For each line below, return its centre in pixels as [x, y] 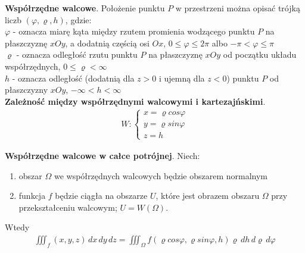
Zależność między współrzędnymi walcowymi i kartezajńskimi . [135, 101]
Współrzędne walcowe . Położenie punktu [85, 8]
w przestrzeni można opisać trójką [238, 8]
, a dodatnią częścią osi [107, 43]
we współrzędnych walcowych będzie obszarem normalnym [161, 175]
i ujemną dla [182, 78]
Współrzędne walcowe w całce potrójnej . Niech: [102, 155]
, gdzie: [78, 19]
